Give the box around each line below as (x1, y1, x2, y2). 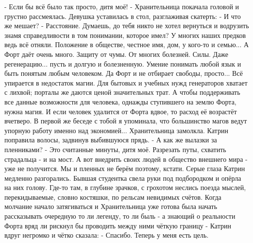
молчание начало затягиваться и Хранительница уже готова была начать (4, 201, 218, 211)
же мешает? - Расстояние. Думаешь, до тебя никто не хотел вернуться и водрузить (4, 20, 249, 31)
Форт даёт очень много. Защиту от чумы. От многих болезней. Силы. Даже (4, 49, 229, 59)
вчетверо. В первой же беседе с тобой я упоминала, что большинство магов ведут (4, 116, 247, 126)
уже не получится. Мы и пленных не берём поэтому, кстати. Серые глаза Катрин (4, 163, 245, 174)
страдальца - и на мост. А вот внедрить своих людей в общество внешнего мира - (4, 154, 248, 164)
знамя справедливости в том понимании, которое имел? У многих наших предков (4, 30, 246, 40)
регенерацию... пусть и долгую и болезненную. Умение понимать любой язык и (4, 58, 241, 69)
